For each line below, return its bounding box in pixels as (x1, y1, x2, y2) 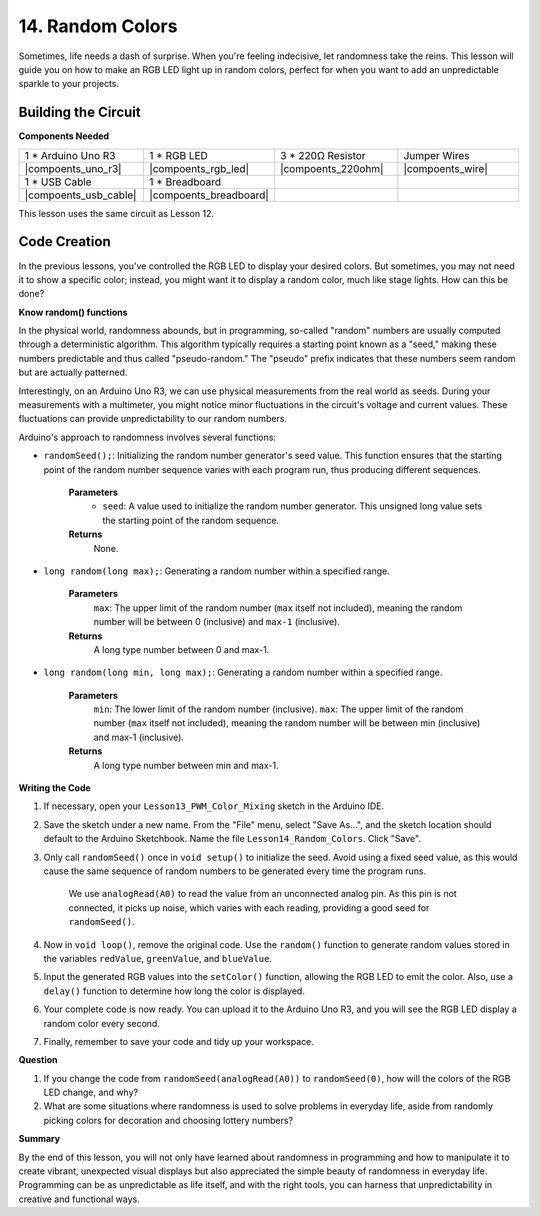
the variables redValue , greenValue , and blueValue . (43, 952, 272, 964)
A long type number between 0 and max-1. (93, 643, 270, 655)
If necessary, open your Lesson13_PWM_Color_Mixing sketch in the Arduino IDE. (43, 800, 385, 812)
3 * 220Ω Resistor (280, 148, 366, 162)
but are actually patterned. (18, 366, 128, 379)
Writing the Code (18, 782, 92, 794)
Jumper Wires (403, 148, 470, 162)
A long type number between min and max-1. (93, 759, 279, 771)
